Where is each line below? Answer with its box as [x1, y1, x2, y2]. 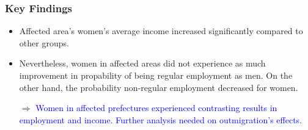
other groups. [19, 36, 69, 49]
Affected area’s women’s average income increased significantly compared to [19, 24, 303, 37]
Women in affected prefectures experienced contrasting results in [35, 101, 277, 114]
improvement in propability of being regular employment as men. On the [19, 69, 293, 81]
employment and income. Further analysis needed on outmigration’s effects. [19, 113, 302, 126]
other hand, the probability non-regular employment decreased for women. [19, 81, 298, 93]
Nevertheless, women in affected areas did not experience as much [19, 57, 266, 70]
